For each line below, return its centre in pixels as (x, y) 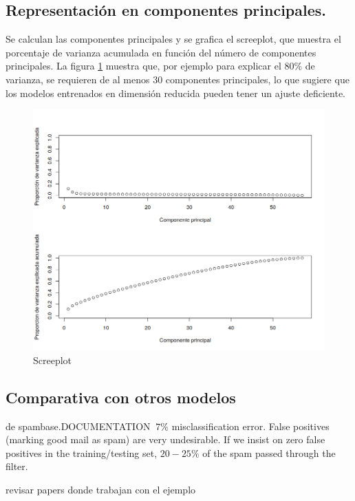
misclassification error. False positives (250, 426)
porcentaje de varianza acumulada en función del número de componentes (161, 52)
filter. (17, 466)
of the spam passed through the (269, 452)
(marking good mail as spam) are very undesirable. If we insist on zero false (165, 439)
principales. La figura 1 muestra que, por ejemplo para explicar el (143, 66)
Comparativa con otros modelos (121, 397)
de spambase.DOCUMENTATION (78, 426)
